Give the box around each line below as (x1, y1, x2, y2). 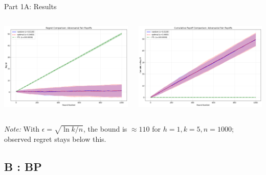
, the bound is (83, 123, 127, 134)
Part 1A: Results (4, 1, 57, 11)
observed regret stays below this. (4, 133, 106, 144)
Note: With (4, 123, 40, 134)
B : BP (4, 158, 42, 174)
